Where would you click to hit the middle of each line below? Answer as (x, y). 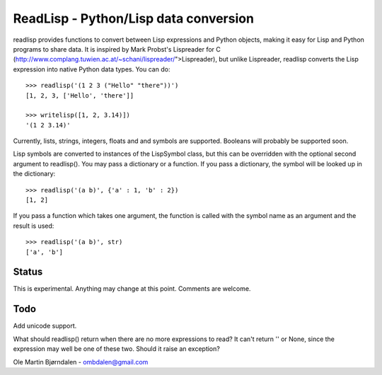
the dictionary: (34, 174)
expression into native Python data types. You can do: (92, 69)
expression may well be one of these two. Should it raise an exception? (117, 349)
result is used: (34, 226)
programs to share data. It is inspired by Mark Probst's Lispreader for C (117, 49)
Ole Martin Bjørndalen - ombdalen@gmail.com (81, 362)
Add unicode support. (45, 326)
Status (28, 272)
